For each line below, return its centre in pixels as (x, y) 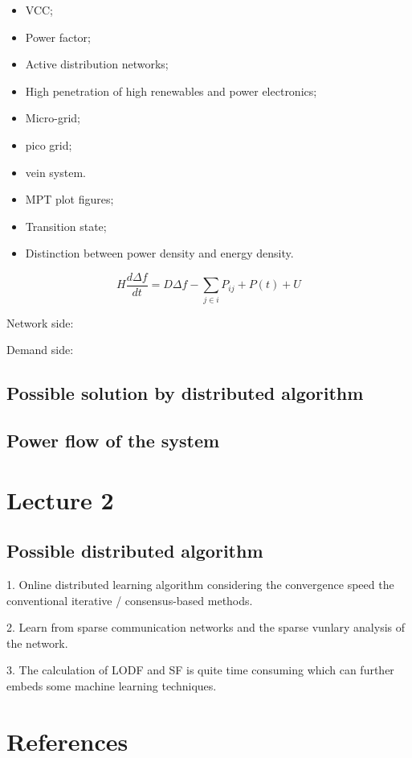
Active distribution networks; (97, 64)
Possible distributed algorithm (135, 551)
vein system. (55, 172)
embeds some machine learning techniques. (112, 686)
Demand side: (40, 350)
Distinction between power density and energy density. (159, 253)
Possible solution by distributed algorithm (185, 393)
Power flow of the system (113, 441)
